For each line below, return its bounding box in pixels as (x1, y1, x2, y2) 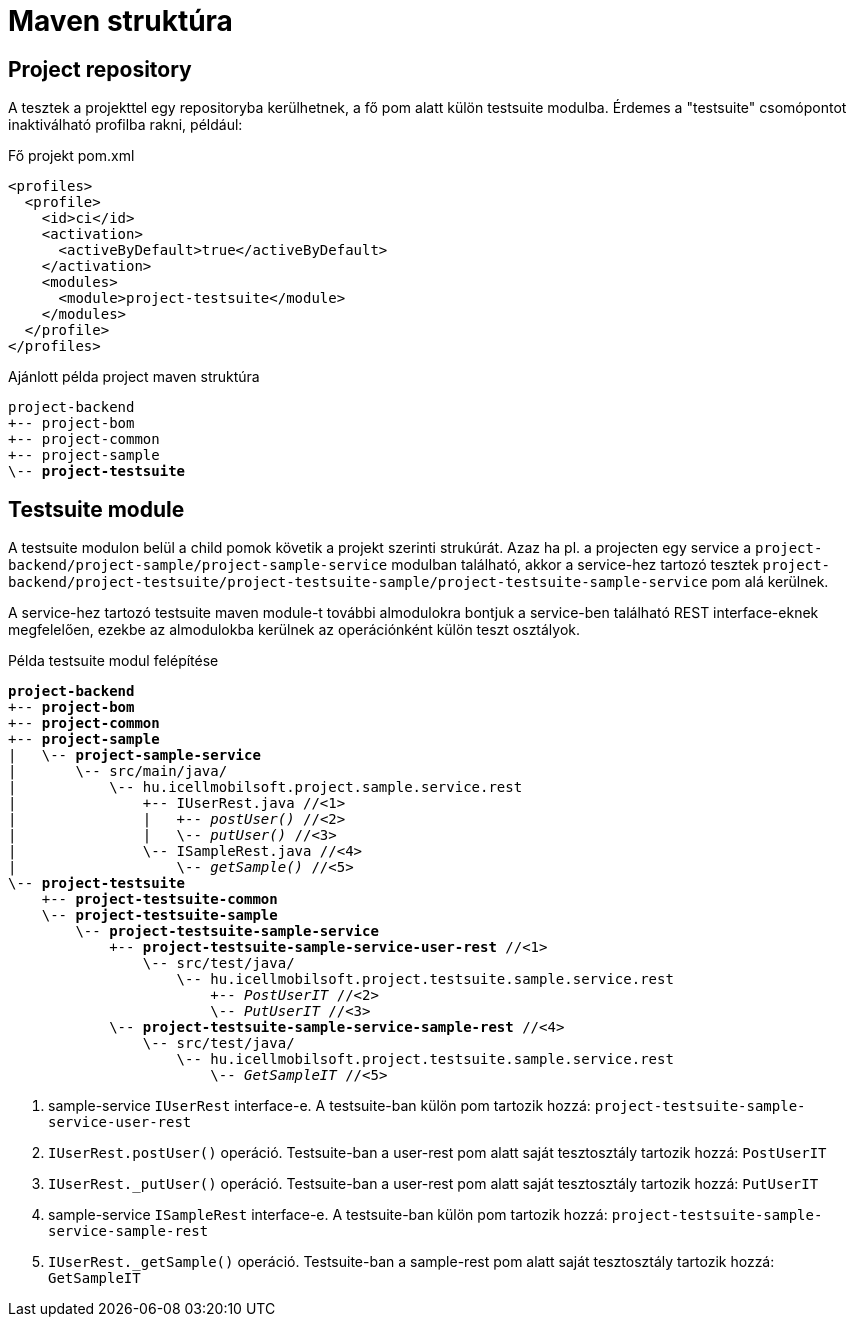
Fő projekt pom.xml (8, 147, 135, 165)
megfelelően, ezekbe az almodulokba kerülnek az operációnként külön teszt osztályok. (8, 621, 581, 639)
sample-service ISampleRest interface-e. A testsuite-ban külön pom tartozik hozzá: (48, 1206, 608, 1224)
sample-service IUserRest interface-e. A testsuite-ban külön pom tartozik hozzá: (48, 1097, 591, 1115)
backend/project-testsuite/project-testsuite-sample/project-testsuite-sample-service (8, 574, 708, 591)
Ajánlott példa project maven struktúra (8, 368, 260, 386)
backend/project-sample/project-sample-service (8, 557, 388, 574)
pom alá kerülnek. (711, 573, 829, 591)
